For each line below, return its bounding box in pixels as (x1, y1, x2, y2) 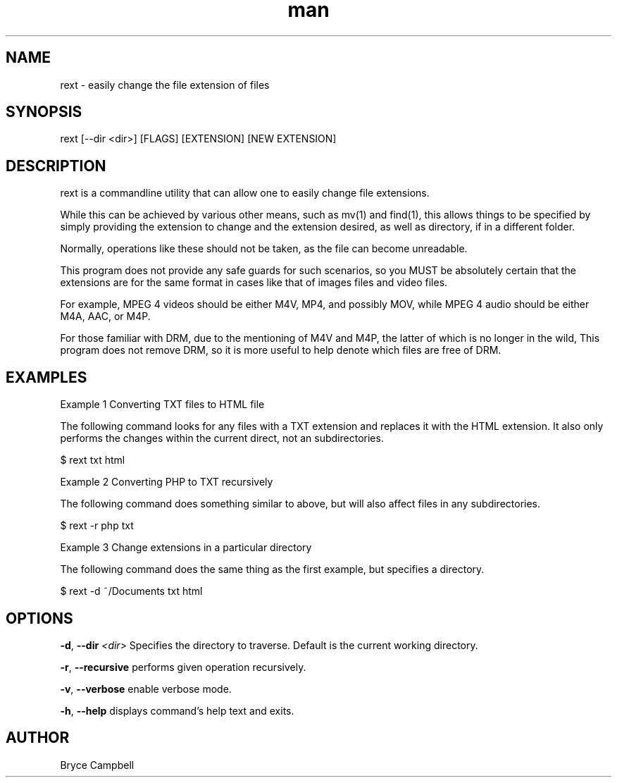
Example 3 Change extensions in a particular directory (60, 541, 312, 554)
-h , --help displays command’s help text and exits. (60, 704, 294, 717)
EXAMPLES (6, 368, 87, 386)
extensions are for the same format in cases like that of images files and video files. (60, 276, 448, 289)
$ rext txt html (60, 454, 125, 467)
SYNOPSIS (6, 103, 82, 121)
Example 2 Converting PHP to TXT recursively (60, 476, 273, 488)
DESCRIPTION (6, 156, 106, 175)
